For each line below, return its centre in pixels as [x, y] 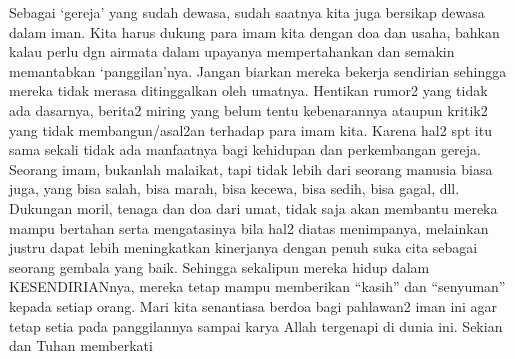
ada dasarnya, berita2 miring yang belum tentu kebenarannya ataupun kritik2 [248, 109]
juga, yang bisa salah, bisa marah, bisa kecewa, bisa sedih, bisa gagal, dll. [234, 188]
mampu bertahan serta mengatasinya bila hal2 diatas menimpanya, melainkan [249, 227]
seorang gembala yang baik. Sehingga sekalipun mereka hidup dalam [219, 266]
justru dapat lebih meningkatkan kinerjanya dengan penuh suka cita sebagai [243, 247]
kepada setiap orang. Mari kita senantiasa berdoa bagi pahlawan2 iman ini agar [253, 305]
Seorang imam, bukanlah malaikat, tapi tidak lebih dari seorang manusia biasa [251, 168]
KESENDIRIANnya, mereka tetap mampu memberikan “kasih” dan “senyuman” [257, 286]
